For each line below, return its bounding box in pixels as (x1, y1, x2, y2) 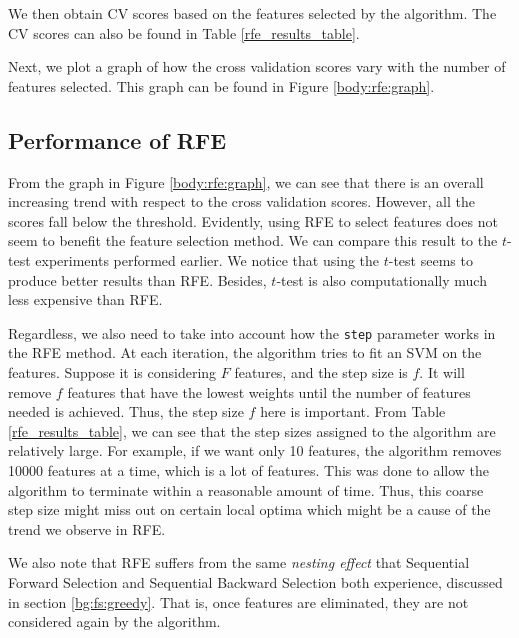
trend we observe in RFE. (8, 518, 166, 539)
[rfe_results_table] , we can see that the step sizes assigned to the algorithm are (8, 420, 496, 441)
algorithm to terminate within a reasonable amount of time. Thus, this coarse (8, 479, 484, 500)
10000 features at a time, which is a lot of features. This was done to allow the (8, 459, 490, 480)
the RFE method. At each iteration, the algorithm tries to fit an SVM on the (8, 342, 482, 363)
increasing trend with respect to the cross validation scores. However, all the (8, 191, 475, 212)
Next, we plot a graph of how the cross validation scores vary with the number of (8, 56, 506, 77)
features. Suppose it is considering (8, 361, 217, 382)
